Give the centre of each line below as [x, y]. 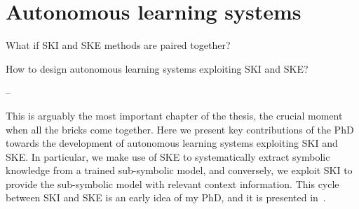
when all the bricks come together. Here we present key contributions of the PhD [180, 129]
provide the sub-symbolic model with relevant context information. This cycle [172, 183]
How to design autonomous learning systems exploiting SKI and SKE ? [157, 68]
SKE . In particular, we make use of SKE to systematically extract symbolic [168, 156]
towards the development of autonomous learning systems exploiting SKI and [172, 143]
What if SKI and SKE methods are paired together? [118, 45]
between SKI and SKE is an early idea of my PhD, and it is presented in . [166, 197]
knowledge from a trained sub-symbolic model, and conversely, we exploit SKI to [179, 170]
